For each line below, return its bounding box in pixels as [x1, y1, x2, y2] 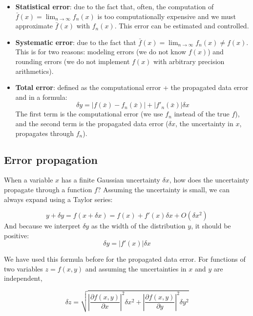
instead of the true [174, 109, 230, 119]
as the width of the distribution [91, 221, 186, 231]
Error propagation [4, 152, 98, 167]
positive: [4, 230, 29, 240]
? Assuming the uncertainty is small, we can [97, 184, 230, 194]
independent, [4, 273, 42, 283]
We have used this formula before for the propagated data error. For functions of [4, 254, 246, 264]
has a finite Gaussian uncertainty [61, 175, 160, 185]
